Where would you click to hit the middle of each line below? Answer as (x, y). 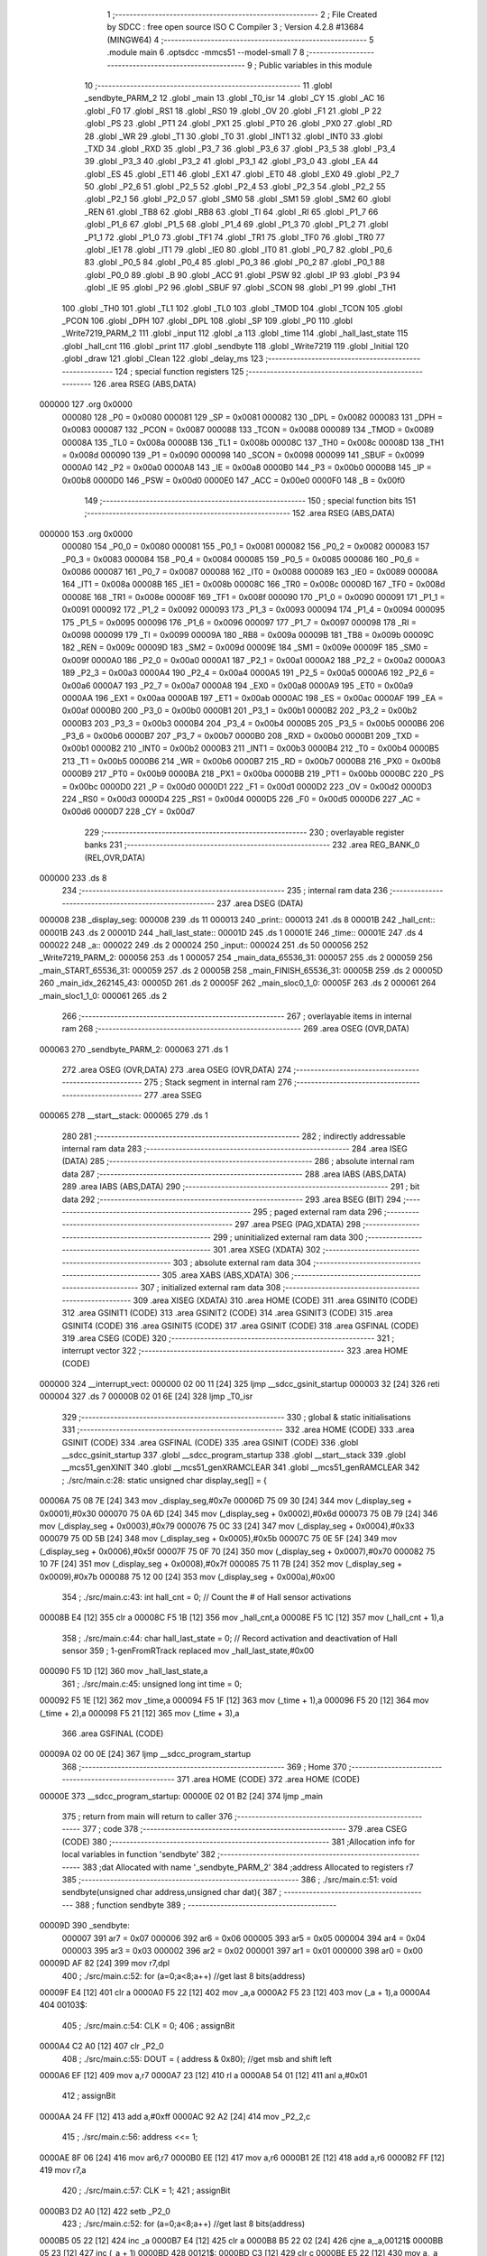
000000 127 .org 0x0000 (86, 404)
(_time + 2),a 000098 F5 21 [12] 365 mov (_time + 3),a (139, 1713)
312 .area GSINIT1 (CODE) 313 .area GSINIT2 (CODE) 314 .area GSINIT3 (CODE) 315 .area (227, 1313)
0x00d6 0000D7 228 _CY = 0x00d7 (129, 811)
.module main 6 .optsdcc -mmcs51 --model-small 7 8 (206, 52)
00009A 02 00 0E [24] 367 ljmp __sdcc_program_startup (145, 1754)
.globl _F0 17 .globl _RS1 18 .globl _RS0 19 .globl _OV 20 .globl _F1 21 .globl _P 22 (233, 111)
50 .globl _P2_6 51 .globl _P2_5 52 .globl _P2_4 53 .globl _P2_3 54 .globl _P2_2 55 (235, 187)
